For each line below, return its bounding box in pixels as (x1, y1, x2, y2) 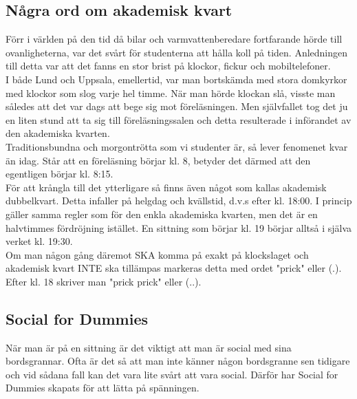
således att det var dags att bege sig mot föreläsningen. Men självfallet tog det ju (6, 99, 348, 114)
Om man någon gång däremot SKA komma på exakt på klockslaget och (6, 247, 309, 261)
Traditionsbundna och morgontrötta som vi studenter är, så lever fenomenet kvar (6, 139, 348, 153)
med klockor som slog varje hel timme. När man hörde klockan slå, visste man (6, 85, 336, 100)
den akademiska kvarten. (6, 126, 110, 140)
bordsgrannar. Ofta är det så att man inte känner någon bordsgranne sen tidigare (6, 354, 350, 368)
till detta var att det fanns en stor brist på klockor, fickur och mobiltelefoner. (6, 58, 331, 73)
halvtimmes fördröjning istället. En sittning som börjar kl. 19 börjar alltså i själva (6, 220, 352, 235)
